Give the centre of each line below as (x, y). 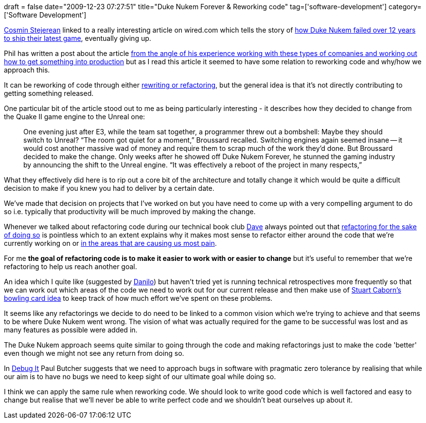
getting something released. (49, 93)
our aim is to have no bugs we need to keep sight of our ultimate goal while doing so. (140, 377)
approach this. (27, 70)
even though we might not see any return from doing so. (94, 353)
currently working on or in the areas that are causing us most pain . (110, 243)
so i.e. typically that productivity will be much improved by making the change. (130, 211)
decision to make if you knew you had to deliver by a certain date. (109, 188)
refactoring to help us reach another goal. (71, 267)
